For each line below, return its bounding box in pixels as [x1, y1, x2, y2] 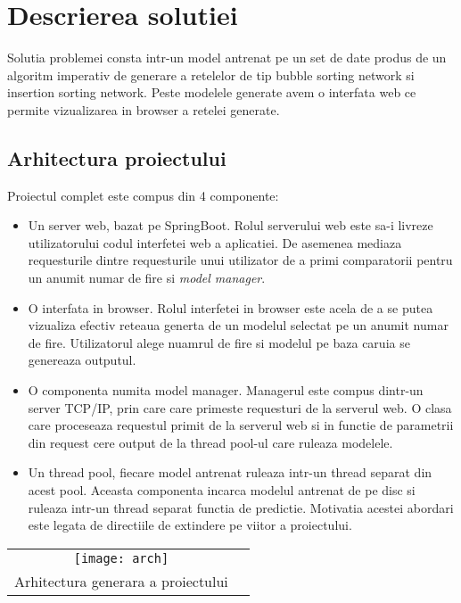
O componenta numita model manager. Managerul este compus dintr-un [28, 381, 424, 400]
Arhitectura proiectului [7, 144, 226, 171]
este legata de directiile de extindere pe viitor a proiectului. [28, 516, 352, 534]
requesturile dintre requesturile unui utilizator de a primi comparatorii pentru [28, 251, 453, 269]
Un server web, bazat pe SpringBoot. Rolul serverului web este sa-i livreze [28, 216, 433, 235]
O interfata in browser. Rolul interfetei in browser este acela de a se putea [28, 298, 433, 317]
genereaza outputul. [28, 351, 136, 369]
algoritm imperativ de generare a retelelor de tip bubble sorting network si [7, 65, 415, 84]
